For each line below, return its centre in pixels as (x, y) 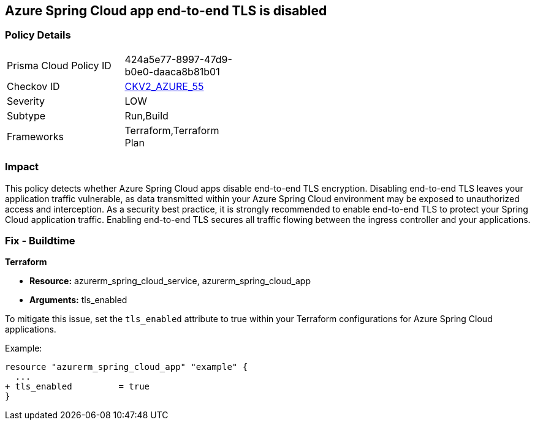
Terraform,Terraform (172, 130)
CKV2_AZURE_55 (164, 86)
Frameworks (35, 136)
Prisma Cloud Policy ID (59, 65)
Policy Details (38, 35)
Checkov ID (33, 86)
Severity (26, 101)
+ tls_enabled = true (78, 387)
